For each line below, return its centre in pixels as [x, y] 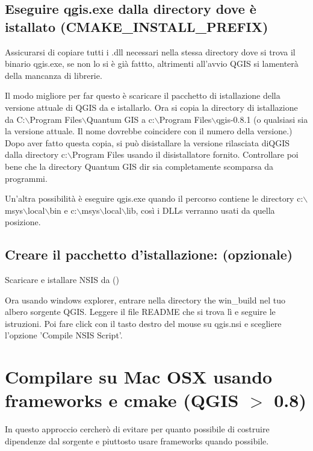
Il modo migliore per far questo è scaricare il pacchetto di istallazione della [143, 95]
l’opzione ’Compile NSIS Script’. [64, 335]
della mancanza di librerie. [54, 75]
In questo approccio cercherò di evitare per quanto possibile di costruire [137, 429]
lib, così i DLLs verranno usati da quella [200, 210]
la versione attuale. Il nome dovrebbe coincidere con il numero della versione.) [149, 131]
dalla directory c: [36, 154]
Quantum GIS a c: [120, 119]
